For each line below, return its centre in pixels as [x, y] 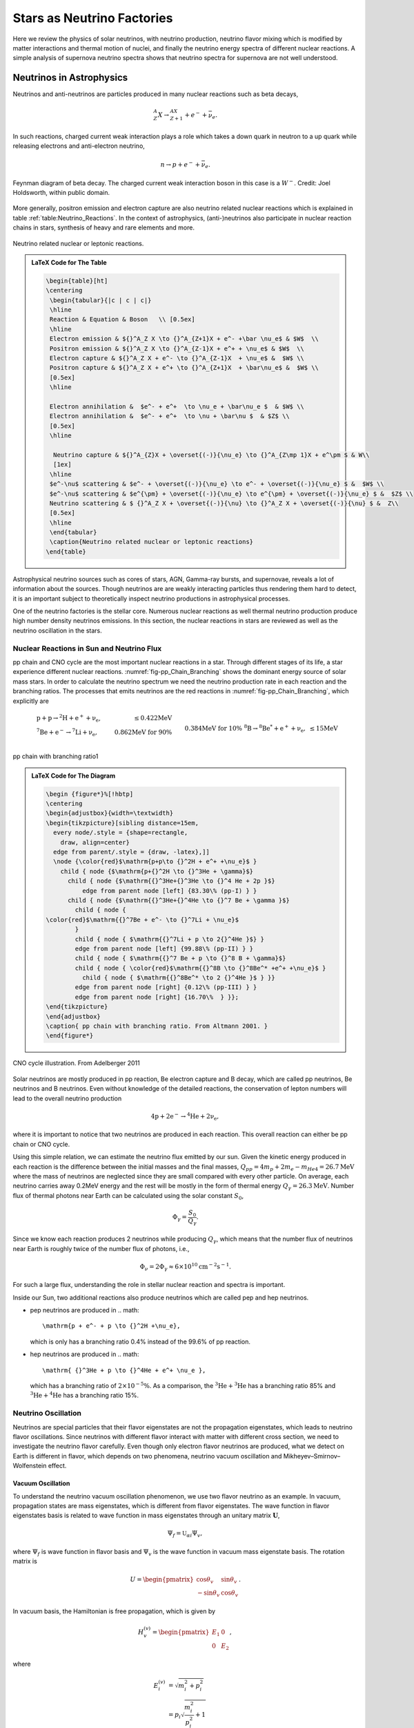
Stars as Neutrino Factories [93, 18]
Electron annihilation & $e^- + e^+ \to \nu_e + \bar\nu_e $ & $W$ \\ [177, 407]
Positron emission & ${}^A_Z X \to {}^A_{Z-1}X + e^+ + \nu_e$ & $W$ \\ [177, 348]
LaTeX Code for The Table [69, 262]
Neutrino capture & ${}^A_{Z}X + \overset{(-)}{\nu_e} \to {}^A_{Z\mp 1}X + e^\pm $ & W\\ [211, 455]
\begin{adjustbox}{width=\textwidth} [110, 813]
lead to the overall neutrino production [67, 1098]
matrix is [25, 1561]
